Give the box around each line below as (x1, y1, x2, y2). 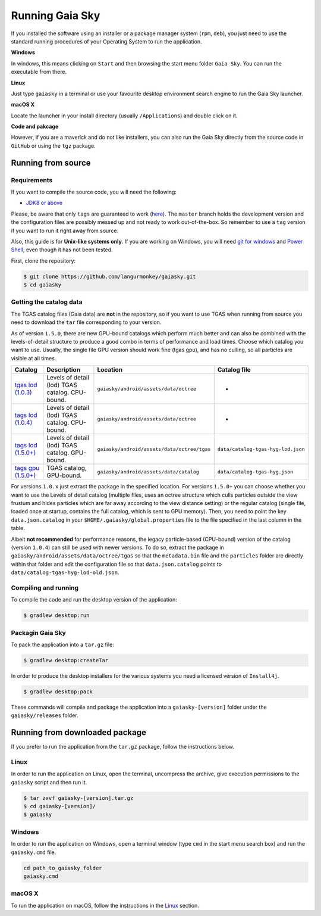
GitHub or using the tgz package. (11, 142, 96, 149)
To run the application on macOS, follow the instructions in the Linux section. (11, 902, 199, 909)
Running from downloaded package (11, 727, 147, 738)
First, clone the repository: (11, 257, 76, 264)
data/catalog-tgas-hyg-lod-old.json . (11, 569, 119, 576)
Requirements (11, 176, 53, 184)
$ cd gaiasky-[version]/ (23, 803, 96, 810)
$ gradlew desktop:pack (23, 688, 93, 695)
